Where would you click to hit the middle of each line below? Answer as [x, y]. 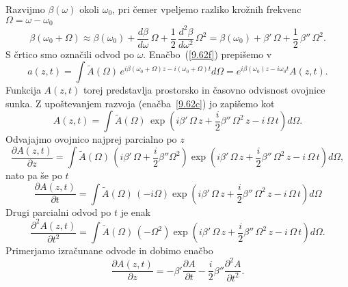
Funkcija [23, 90]
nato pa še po [34, 175]
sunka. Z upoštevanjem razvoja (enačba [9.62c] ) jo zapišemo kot [140, 103]
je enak [136, 211]
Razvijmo [25, 9]
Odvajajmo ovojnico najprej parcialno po [91, 139]
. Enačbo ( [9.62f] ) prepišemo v [208, 54]
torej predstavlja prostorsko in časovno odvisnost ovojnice [204, 90]
